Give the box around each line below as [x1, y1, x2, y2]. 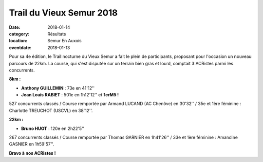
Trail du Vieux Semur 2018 [9, 7, 118, 18]
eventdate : [9, 44, 32, 51]
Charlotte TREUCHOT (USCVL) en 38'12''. [9, 108, 93, 113]
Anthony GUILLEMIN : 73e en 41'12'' [21, 85, 95, 91]
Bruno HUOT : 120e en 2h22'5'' [21, 126, 85, 131]
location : [9, 38, 28, 44]
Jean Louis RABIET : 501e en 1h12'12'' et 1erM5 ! [21, 92, 119, 98]
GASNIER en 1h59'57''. [9, 141, 55, 147]
